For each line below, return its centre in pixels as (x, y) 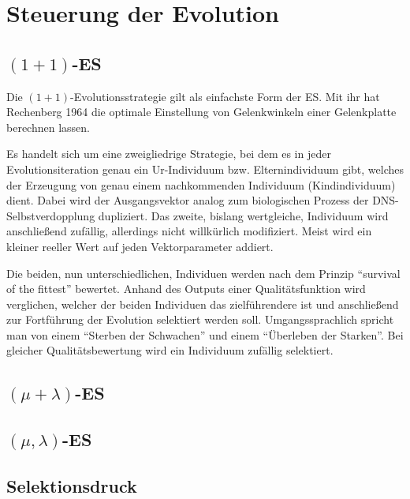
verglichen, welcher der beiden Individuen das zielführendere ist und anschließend (203, 304)
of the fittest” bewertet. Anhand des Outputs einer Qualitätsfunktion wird (186, 289)
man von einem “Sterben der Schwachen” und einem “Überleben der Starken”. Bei (205, 334)
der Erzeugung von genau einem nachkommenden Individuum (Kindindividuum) (201, 184)
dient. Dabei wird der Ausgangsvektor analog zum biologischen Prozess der (188, 200)
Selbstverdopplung (51, 215)
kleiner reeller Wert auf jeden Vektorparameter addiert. (140, 246)
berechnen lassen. (48, 127)
